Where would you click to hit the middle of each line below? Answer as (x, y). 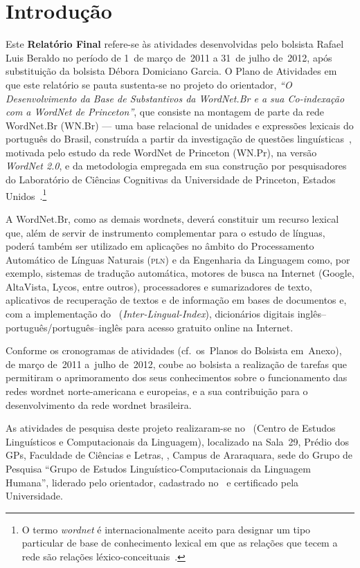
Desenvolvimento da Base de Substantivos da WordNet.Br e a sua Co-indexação (175, 98)
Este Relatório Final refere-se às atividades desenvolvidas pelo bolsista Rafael (175, 44)
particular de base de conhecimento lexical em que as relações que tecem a (180, 543)
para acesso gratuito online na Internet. (209, 327)
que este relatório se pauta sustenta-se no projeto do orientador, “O (149, 84)
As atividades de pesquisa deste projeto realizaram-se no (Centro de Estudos (171, 428)
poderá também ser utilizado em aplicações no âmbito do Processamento (160, 246)
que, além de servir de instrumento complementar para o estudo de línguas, (165, 232)
